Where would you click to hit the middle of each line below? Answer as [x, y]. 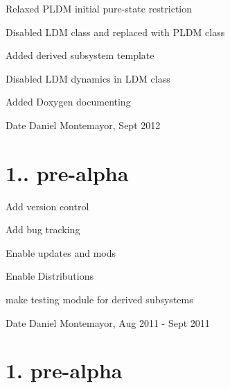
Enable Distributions [50, 276]
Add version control [47, 206]
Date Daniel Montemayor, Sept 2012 [83, 125]
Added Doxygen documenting [68, 102]
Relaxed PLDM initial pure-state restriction [99, 8]
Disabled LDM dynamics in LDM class [88, 78]
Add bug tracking [43, 229]
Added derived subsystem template [80, 55]
